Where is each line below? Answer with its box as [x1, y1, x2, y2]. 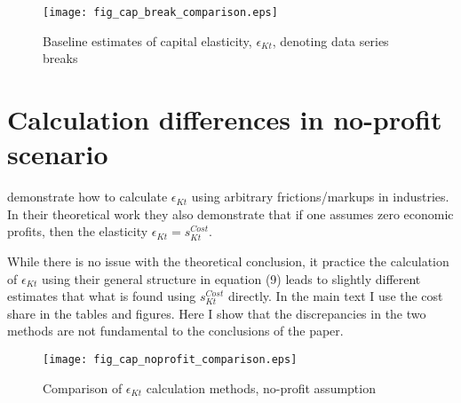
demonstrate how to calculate [7, 187, 168, 206]
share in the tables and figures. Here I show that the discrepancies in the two [7, 304, 426, 322]
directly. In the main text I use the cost [227, 287, 443, 305]
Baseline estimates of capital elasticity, [43, 31, 252, 50]
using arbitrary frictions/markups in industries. [191, 187, 449, 206]
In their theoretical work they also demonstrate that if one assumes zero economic [7, 204, 454, 223]
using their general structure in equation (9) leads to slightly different [41, 269, 421, 288]
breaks [43, 49, 78, 67]
